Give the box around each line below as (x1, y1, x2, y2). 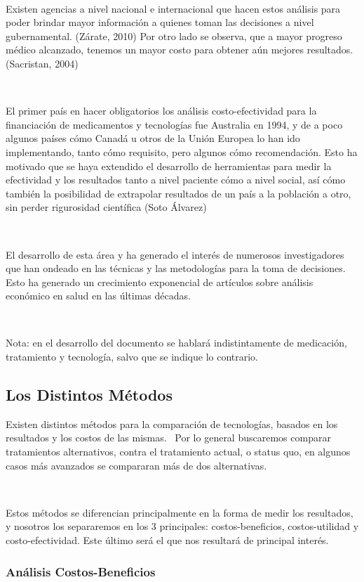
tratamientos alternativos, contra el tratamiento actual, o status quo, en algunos (6, 444, 351, 459)
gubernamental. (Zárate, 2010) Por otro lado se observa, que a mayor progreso (6, 28, 342, 43)
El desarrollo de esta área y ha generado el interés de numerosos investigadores (6, 247, 344, 261)
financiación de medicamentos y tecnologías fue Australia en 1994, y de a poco (6, 117, 343, 131)
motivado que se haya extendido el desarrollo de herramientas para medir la (6, 158, 332, 173)
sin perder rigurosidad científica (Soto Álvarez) (6, 200, 207, 214)
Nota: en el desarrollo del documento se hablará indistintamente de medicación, (6, 335, 347, 350)
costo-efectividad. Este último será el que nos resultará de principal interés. (6, 533, 329, 548)
